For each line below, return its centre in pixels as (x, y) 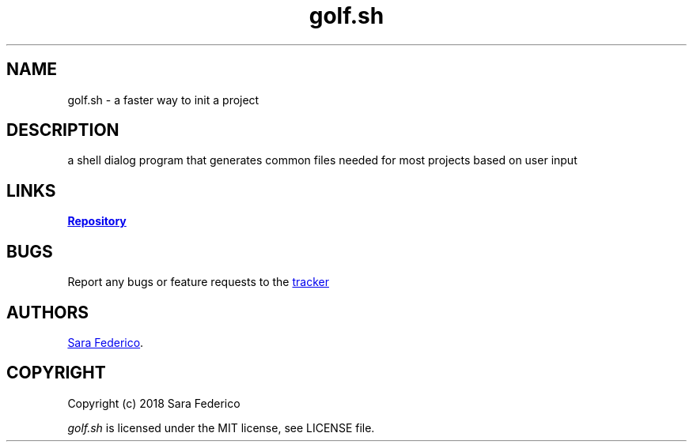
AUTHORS (48, 312)
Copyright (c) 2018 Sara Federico (154, 403)
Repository (97, 221)
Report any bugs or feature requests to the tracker (198, 282)
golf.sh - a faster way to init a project (163, 100)
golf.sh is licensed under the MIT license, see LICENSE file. (221, 427)
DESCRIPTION (63, 130)
